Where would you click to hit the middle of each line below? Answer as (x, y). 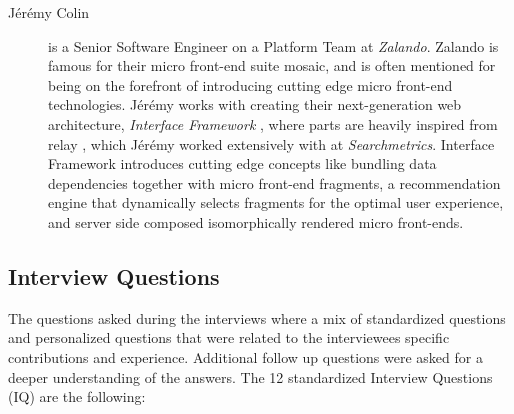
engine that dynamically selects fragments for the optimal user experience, (276, 202)
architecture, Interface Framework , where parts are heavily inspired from (273, 123)
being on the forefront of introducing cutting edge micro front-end (250, 84)
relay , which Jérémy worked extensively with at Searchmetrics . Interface (271, 143)
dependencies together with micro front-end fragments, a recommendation (274, 182)
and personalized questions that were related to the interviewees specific (229, 337)
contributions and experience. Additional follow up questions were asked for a (245, 356)
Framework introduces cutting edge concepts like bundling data (242, 163)
